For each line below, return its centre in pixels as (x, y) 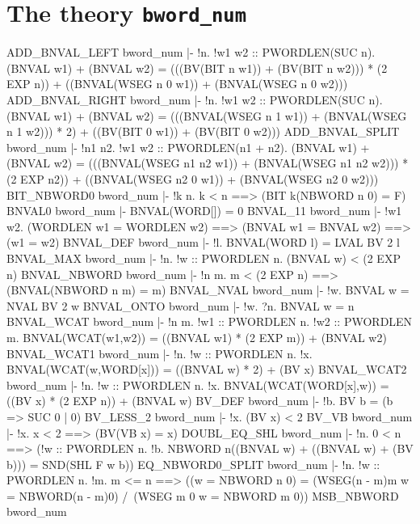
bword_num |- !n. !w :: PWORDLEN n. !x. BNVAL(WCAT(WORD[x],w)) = (198, 385)
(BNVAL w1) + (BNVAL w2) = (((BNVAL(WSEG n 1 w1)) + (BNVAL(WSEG (207, 115)
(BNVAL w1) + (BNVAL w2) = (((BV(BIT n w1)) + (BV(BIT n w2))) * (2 (197, 68)
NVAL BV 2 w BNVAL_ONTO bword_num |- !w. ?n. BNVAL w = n (181, 305)
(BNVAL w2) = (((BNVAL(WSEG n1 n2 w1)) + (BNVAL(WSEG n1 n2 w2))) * (208, 163)
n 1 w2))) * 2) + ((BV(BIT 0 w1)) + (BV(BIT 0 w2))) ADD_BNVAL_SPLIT (203, 131)
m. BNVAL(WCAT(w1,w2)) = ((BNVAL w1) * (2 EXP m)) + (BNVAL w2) (197, 337)
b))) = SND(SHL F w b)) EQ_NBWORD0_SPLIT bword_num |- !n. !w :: (193, 464)
